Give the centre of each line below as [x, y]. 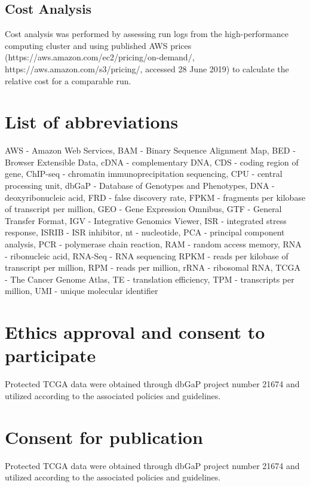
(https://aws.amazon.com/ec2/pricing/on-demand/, [100, 57]
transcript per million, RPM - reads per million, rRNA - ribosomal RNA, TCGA [153, 267]
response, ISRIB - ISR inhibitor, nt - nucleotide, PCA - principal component [145, 232]
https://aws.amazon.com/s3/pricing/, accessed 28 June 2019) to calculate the [147, 68]
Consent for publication [104, 437]
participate [50, 355]
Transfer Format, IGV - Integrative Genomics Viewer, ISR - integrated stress [146, 220]
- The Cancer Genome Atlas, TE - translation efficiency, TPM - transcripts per [150, 279]
